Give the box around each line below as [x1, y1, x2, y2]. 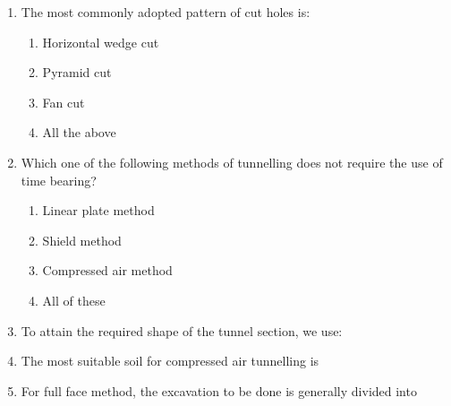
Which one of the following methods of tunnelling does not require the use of [21, 152, 443, 171]
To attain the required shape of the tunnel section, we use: [21, 321, 343, 340]
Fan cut [42, 92, 85, 111]
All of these [42, 290, 106, 309]
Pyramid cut [42, 63, 112, 82]
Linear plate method [42, 201, 155, 220]
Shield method [42, 230, 122, 249]
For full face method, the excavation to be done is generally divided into [21, 381, 417, 400]
